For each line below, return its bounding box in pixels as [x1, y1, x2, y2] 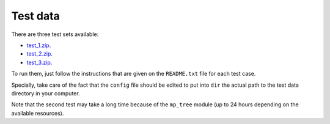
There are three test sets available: [11, 31, 99, 38]
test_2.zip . [26, 50, 53, 57]
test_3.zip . [26, 59, 53, 66]
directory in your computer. [11, 89, 80, 97]
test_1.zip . [26, 42, 51, 49]
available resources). [11, 109, 64, 117]
